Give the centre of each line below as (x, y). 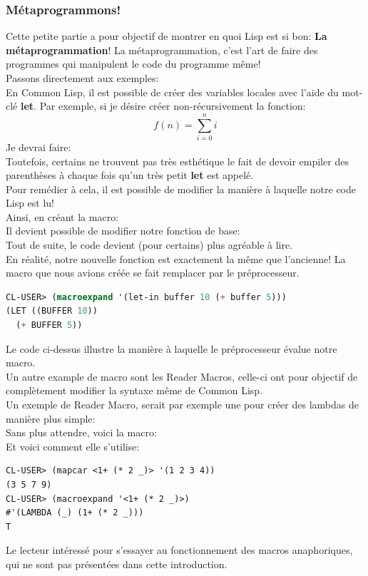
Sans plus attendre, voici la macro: (81, 432)
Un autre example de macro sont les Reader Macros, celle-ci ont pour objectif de (182, 376)
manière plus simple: (51, 418)
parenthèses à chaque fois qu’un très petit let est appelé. (130, 175)
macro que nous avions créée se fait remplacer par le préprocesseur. (153, 273)
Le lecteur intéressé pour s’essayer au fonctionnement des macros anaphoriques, (179, 550)
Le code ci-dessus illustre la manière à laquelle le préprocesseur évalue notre (172, 348)
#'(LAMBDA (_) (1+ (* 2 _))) (75, 513)
